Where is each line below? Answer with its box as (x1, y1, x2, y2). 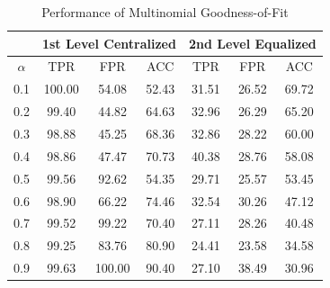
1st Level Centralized (41, 33, 176, 52)
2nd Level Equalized (188, 33, 317, 52)
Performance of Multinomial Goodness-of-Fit (41, 3, 289, 21)
